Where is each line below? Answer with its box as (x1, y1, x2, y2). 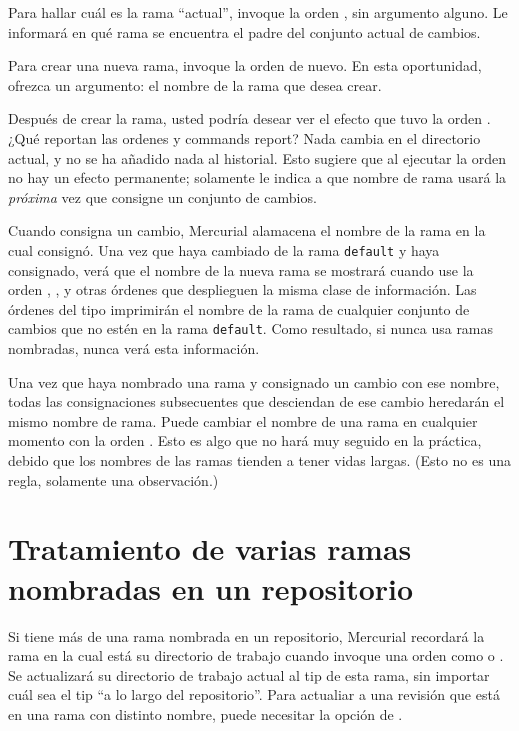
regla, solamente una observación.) (8, 469, 219, 490)
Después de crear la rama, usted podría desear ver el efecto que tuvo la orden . (8, 108, 491, 129)
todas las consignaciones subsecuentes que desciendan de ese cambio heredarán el (8, 391, 505, 412)
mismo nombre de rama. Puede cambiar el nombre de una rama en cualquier (8, 410, 478, 431)
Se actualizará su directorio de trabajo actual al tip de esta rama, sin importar (8, 664, 490, 685)
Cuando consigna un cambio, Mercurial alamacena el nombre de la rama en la (8, 220, 486, 241)
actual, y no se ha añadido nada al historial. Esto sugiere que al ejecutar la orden (8, 147, 507, 168)
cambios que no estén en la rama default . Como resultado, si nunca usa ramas (8, 318, 494, 339)
